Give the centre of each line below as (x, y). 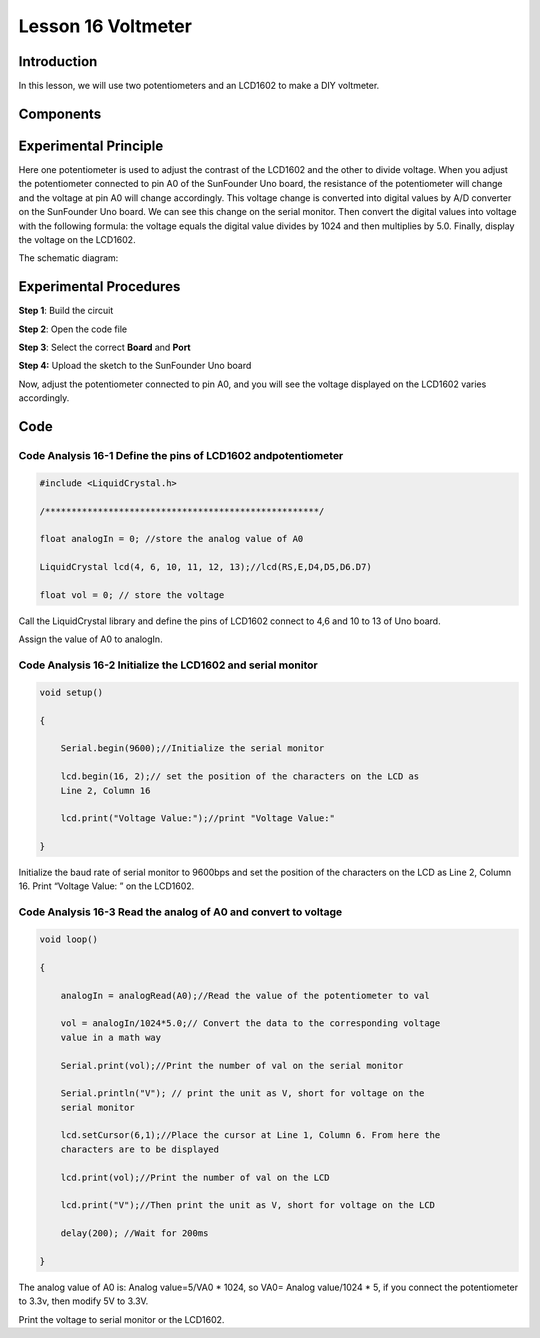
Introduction (58, 61)
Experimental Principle (91, 145)
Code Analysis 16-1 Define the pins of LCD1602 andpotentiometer (181, 455)
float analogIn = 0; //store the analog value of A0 (171, 539)
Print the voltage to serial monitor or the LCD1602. (121, 1319)
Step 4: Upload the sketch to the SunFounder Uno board (135, 366)
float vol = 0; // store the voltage (132, 594)
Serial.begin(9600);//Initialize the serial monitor (192, 748)
